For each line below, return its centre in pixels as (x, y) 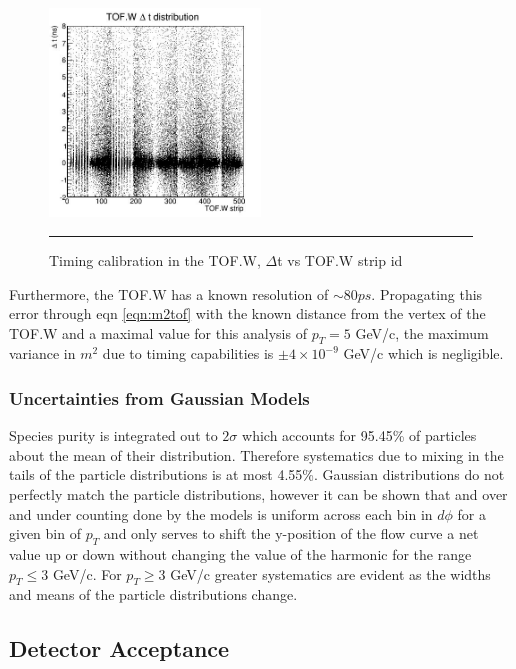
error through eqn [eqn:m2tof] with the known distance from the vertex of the (247, 313)
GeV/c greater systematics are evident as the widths (330, 573)
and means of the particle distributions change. (153, 594)
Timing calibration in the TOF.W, (155, 259)
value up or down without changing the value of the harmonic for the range (240, 554)
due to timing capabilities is (188, 353)
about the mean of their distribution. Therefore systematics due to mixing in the (256, 454)
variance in (42, 353)
